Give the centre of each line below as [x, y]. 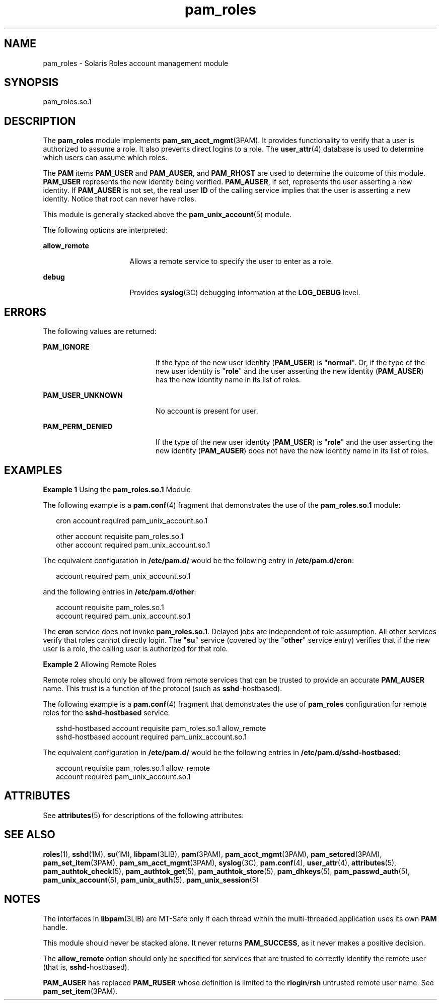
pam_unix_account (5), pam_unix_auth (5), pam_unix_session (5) [151, 880]
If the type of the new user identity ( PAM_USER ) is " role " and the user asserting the [294, 442]
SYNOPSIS [31, 83]
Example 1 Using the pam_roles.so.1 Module [117, 489]
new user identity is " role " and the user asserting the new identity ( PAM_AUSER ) [290, 371]
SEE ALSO [30, 835]
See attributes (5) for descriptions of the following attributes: [143, 815]
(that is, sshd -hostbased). [86, 967]
